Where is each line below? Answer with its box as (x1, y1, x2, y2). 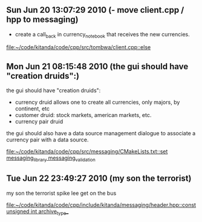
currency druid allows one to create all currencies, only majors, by (15, 99, 180, 106)
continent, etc (15, 105, 50, 112)
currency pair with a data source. (6, 136, 89, 144)
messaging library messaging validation (6, 154, 96, 163)
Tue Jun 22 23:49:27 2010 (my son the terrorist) (6, 173, 192, 184)
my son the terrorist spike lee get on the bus (6, 189, 117, 197)
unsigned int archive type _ (6, 207, 69, 217)
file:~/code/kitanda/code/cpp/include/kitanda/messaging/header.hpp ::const (6, 201, 197, 208)
